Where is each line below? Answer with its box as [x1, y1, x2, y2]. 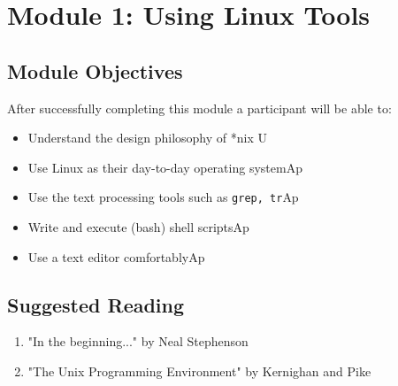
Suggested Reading [7, 290, 185, 318]
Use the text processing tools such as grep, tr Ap [27, 188, 299, 206]
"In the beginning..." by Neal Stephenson [27, 332, 249, 351]
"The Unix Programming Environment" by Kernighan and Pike [27, 362, 371, 380]
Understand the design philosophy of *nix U [27, 128, 267, 147]
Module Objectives [7, 57, 183, 84]
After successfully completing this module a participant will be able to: [7, 98, 392, 117]
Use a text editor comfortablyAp [27, 247, 205, 266]
